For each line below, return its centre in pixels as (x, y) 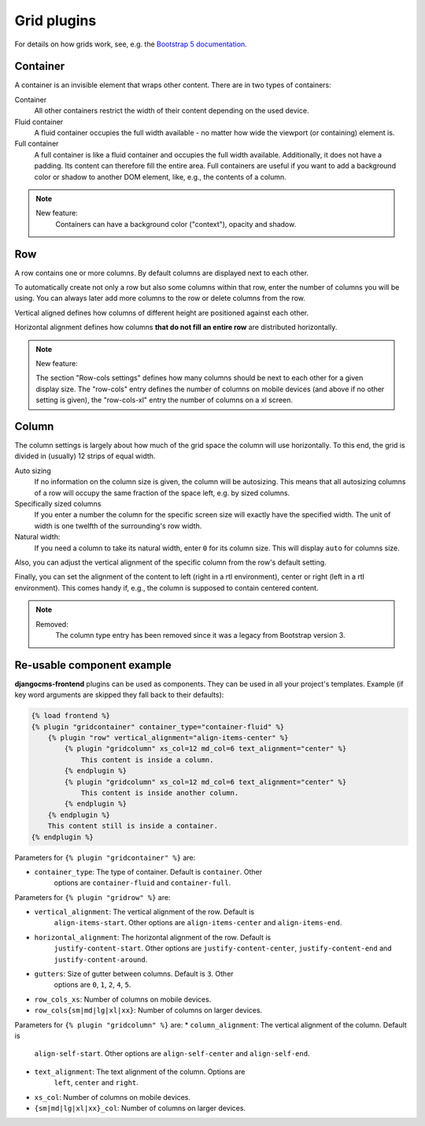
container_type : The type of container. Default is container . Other (148, 872)
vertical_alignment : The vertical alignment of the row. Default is (144, 912)
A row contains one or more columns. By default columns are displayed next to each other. (162, 272)
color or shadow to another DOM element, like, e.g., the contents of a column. (160, 176)
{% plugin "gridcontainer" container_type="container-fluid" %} (158, 727)
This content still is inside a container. (133, 826)
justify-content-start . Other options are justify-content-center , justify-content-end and (223, 948)
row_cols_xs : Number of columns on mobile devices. (123, 999)
